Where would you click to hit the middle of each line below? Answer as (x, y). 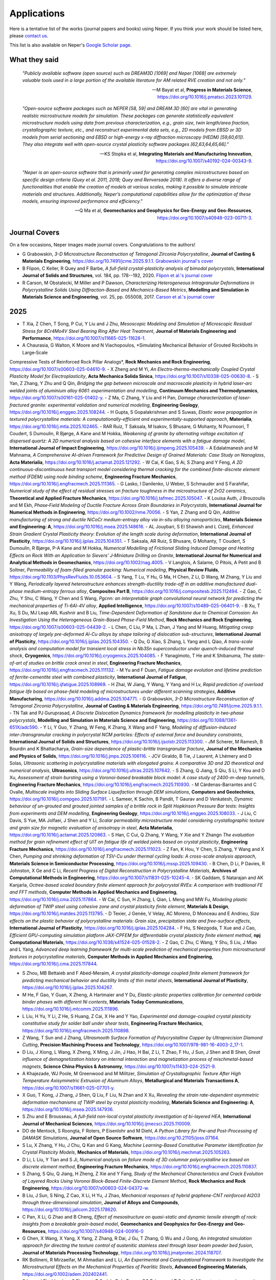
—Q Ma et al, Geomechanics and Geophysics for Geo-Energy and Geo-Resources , (164, 210)
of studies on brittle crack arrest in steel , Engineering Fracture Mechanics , (102, 663)
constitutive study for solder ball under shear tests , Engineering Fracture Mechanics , (113, 1023)
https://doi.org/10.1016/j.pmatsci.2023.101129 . (205, 97)
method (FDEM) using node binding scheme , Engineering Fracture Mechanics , (93, 477)
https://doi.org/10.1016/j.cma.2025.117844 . (54, 964)
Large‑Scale (35, 352)
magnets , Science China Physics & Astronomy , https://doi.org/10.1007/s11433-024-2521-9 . (119, 1066)
